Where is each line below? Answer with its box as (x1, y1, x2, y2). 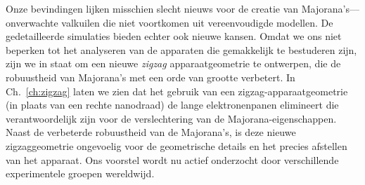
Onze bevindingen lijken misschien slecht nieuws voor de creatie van (6, 1, 299, 15)
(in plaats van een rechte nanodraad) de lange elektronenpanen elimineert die (6, 97, 339, 112)
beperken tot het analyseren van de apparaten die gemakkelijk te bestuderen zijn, (6, 42, 357, 57)
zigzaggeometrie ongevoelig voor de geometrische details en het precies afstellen (6, 138, 347, 153)
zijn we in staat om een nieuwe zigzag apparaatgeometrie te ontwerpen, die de (6, 56, 341, 71)
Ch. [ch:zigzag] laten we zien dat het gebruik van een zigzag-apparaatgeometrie (6, 83, 348, 98)
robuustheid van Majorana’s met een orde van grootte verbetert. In (6, 69, 295, 84)
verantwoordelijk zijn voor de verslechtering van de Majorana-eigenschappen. (6, 111, 337, 125)
